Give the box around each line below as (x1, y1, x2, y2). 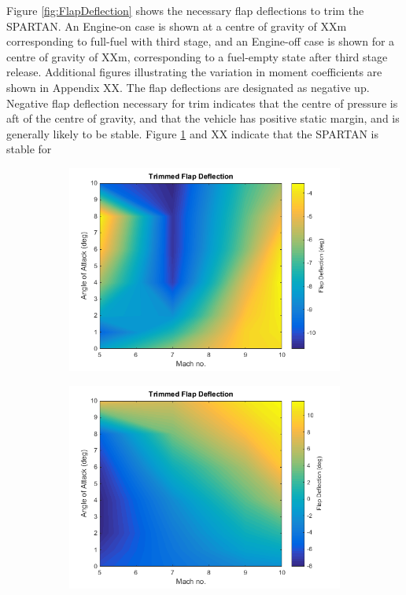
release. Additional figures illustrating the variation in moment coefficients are (6, 64, 382, 80)
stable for (6, 141, 52, 157)
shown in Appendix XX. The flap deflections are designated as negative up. (6, 79, 370, 95)
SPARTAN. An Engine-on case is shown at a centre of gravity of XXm (6, 17, 347, 34)
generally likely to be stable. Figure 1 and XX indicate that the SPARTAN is (6, 125, 378, 141)
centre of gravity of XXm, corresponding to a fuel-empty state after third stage (6, 48, 388, 64)
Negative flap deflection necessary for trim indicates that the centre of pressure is (6, 94, 398, 111)
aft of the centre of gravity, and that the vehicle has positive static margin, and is (6, 110, 400, 127)
